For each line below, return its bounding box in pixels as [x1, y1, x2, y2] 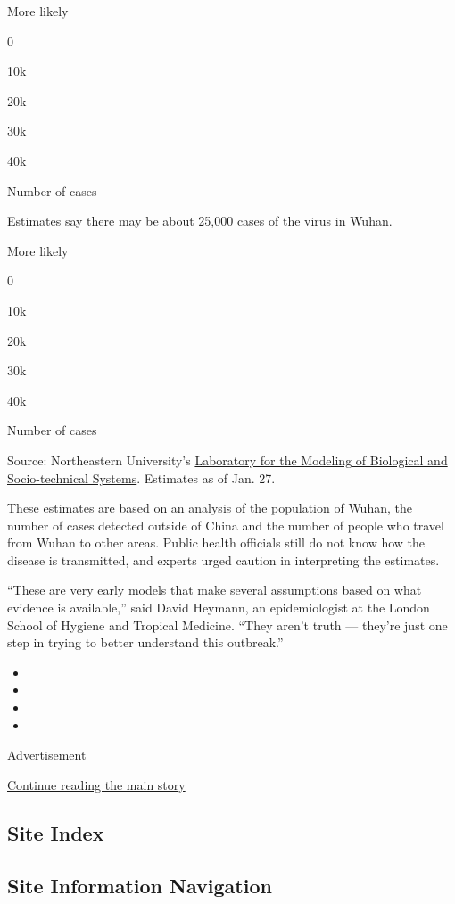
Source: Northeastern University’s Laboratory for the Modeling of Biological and [7, 450, 448, 469]
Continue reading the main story [7, 775, 186, 793]
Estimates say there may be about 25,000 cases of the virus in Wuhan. [7, 211, 393, 230]
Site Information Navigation [7, 871, 272, 899]
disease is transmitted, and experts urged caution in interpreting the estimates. [7, 550, 440, 569]
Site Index [7, 818, 104, 846]
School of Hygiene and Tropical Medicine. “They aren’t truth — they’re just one [7, 615, 448, 634]
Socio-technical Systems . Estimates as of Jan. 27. [7, 468, 276, 487]
